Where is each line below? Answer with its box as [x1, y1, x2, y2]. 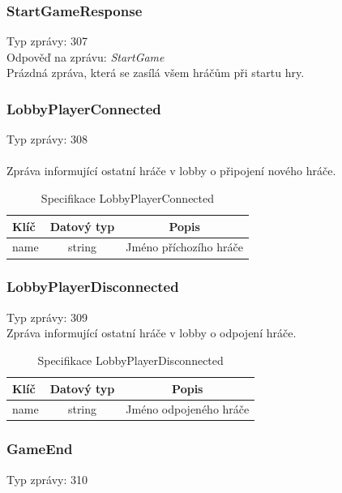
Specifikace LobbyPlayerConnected [41, 190, 215, 206]
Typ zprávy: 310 [6, 470, 88, 487]
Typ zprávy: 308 [6, 131, 88, 148]
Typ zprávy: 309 [6, 308, 88, 325]
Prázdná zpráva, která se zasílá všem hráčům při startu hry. [6, 64, 305, 81]
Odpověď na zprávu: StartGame [6, 48, 165, 65]
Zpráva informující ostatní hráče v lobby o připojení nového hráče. [6, 162, 336, 179]
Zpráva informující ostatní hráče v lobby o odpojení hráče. [6, 324, 297, 341]
